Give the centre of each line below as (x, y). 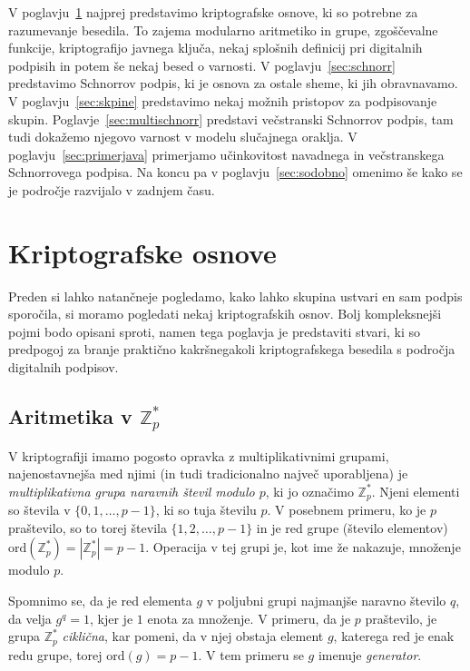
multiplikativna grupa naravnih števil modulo (132, 491)
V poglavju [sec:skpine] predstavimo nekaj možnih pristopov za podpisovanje (223, 100)
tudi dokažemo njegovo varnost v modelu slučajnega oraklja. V (183, 137)
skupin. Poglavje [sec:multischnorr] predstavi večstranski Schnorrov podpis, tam (231, 118)
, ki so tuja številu (206, 510)
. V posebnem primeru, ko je (347, 510)
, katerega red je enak (394, 636)
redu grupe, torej (55, 654)
